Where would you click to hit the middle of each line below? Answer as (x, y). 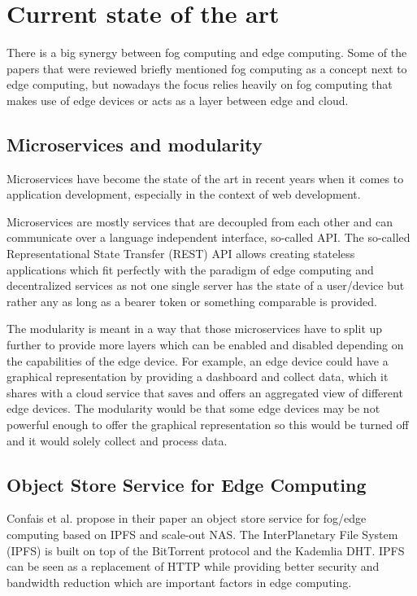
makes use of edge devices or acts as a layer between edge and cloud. (178, 100)
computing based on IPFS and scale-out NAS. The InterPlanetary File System (202, 534)
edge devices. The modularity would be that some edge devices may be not (193, 408)
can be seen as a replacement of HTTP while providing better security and (193, 566)
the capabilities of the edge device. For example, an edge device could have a (198, 360)
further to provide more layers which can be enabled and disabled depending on (205, 345)
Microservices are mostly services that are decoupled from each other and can (200, 221)
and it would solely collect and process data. (117, 440)
